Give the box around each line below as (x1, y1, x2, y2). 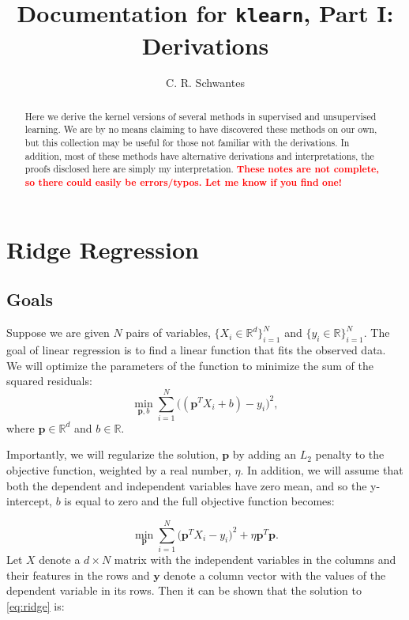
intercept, (6, 493, 52, 509)
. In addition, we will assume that (240, 462, 403, 478)
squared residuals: (6, 372, 92, 389)
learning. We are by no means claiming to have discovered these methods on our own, (24, 123, 377, 136)
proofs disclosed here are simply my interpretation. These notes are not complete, (24, 162, 380, 176)
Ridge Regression (6, 232, 199, 265)
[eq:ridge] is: (6, 597, 65, 614)
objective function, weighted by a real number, (6, 462, 231, 478)
